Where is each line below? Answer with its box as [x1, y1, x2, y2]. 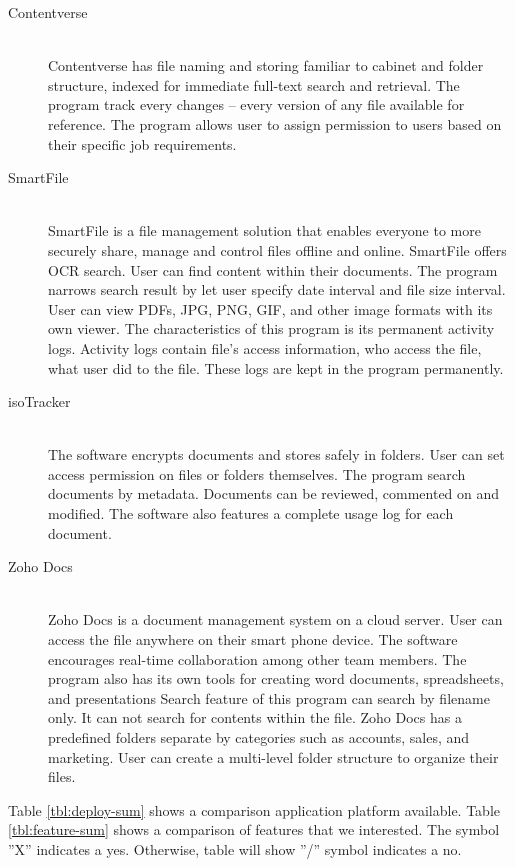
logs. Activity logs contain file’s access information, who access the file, [48, 337, 482, 358]
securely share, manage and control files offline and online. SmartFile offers [48, 239, 507, 260]
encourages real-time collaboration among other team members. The [48, 648, 467, 669]
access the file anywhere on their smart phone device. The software [48, 629, 458, 650]
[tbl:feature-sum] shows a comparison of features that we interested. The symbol [8, 819, 500, 840]
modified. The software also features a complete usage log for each [48, 503, 454, 524]
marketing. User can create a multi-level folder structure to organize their [48, 746, 499, 767]
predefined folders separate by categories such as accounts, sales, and [48, 727, 470, 747]
